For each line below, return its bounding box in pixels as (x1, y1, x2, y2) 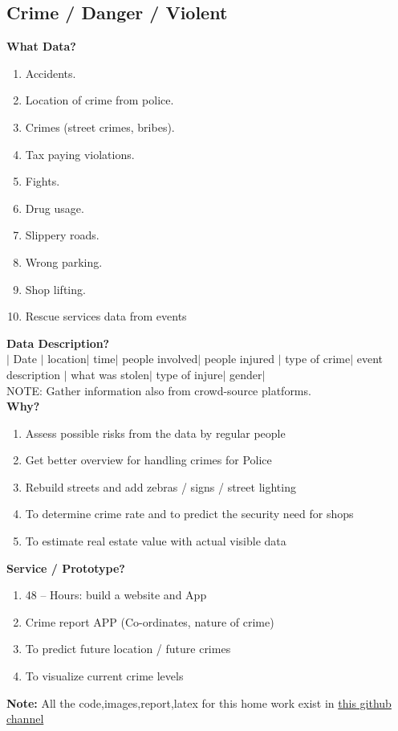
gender (229, 365, 262, 382)
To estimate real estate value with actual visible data (25, 533, 286, 549)
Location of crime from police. (25, 92, 174, 108)
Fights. (25, 173, 60, 190)
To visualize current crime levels (25, 668, 184, 684)
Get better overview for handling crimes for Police (25, 451, 272, 468)
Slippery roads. (25, 227, 99, 243)
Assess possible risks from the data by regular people (25, 424, 286, 441)
